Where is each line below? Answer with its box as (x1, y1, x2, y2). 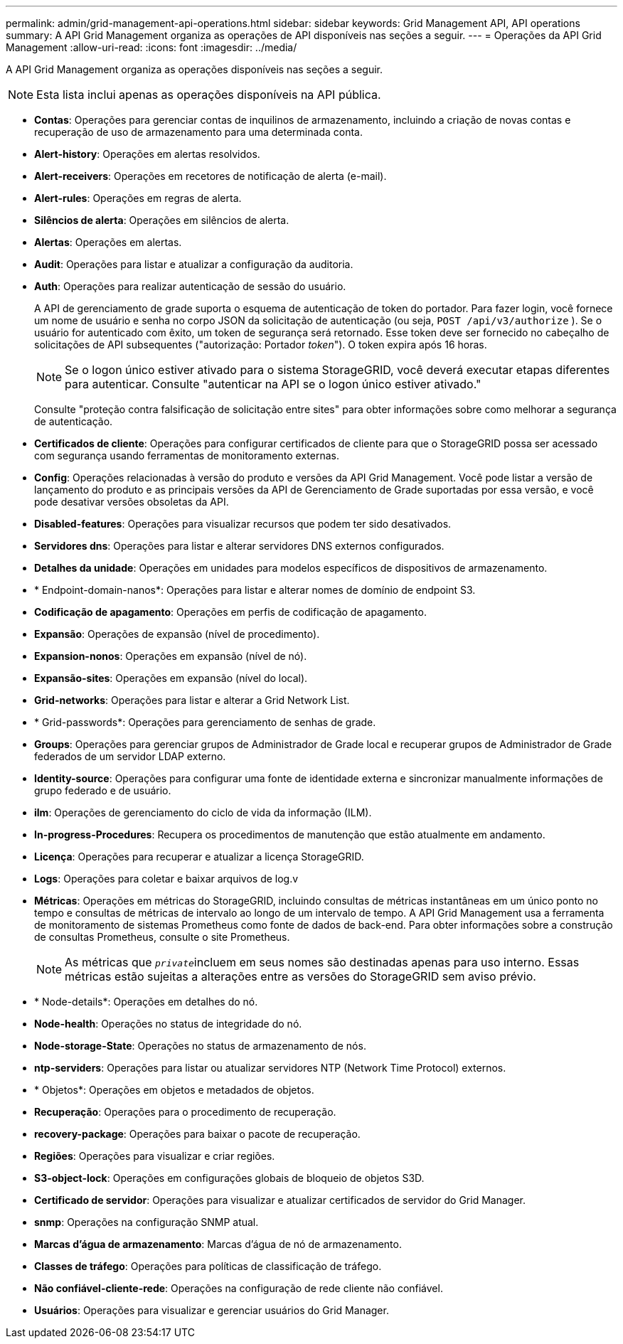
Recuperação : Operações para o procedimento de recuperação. (34, 1106, 336, 1118)
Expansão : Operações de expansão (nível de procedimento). (34, 628, 320, 640)
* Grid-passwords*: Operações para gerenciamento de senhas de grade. (34, 716, 376, 728)
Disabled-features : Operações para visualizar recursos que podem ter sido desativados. (34, 518, 452, 530)
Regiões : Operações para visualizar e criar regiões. (34, 1150, 275, 1162)
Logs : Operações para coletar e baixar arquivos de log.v (34, 873, 299, 885)
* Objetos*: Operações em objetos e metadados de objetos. (34, 1084, 314, 1096)
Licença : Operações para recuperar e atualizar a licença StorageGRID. (34, 850, 364, 863)
